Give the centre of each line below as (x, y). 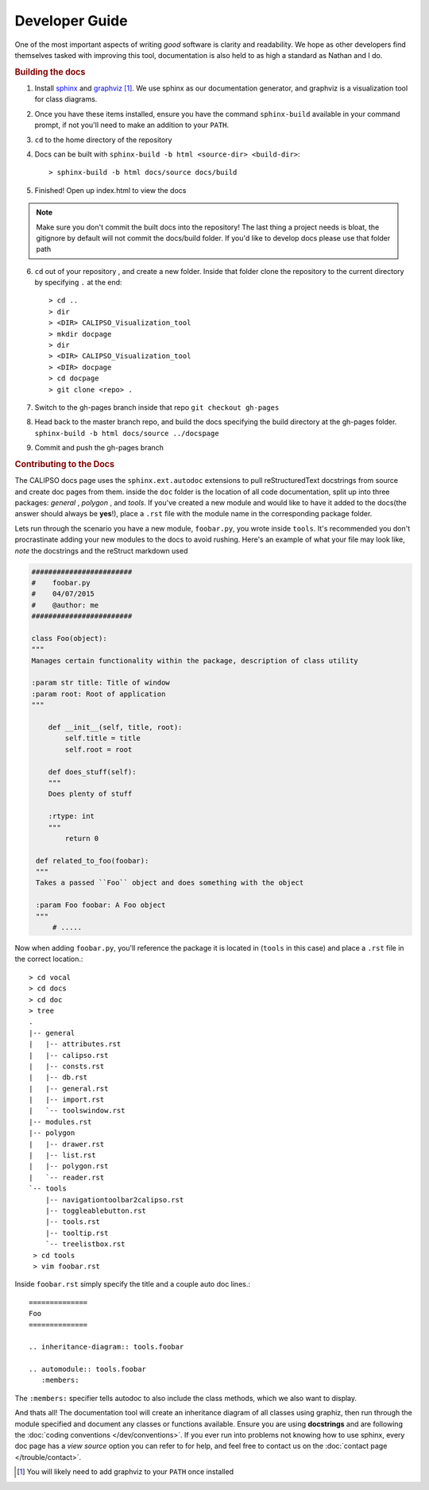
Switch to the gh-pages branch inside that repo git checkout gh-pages (157, 407)
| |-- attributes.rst (75, 1044)
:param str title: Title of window (100, 683)
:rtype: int (71, 816)
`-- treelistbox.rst (85, 1244)
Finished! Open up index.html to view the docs (110, 190)
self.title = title (102, 738)
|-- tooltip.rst (77, 1233)
